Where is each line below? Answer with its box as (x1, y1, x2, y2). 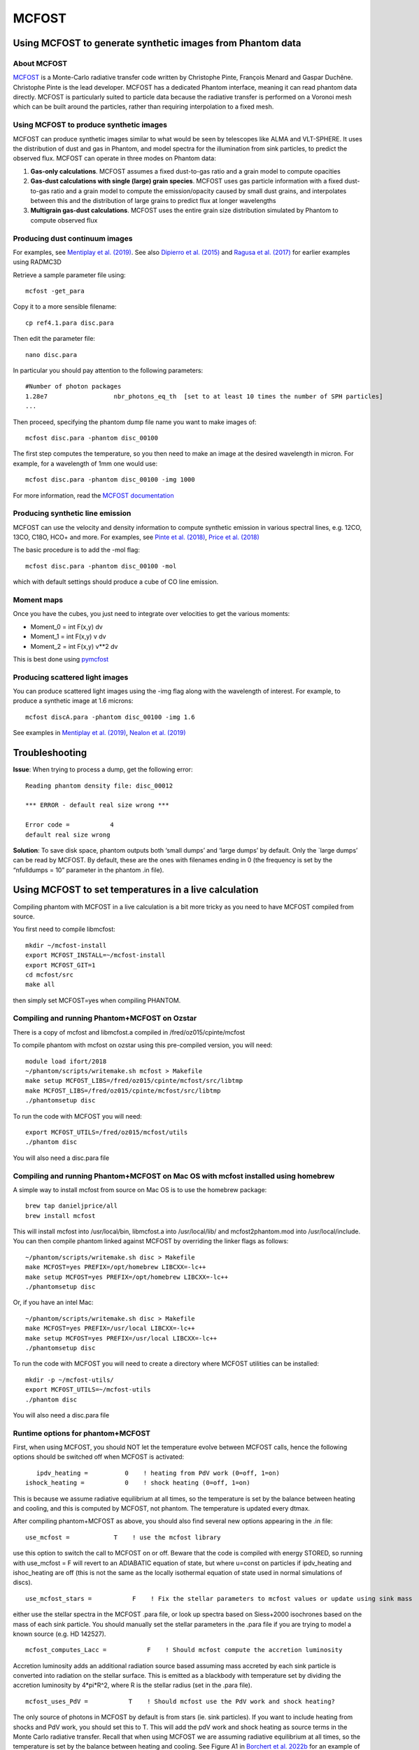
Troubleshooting (13, 747, 87, 759)
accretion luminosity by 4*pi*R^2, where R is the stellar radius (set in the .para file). (13, 1681, 253, 1690)
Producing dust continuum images (13, 233, 133, 243)
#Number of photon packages (25, 382, 122, 391)
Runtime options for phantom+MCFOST (13, 1428, 150, 1438)
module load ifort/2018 (25, 1057, 107, 1065)
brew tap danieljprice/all (25, 1202, 118, 1210)
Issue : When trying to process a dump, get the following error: (13, 765, 193, 773)
